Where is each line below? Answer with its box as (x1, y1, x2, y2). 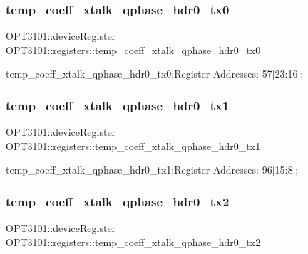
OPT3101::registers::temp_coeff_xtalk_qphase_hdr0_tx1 (6, 138, 261, 153)
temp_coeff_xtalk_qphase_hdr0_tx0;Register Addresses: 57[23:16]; (6, 66, 304, 81)
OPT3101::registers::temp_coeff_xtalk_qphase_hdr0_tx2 (6, 234, 261, 249)
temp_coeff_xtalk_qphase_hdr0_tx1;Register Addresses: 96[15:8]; (6, 162, 299, 177)
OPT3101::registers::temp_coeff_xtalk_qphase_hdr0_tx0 (6, 42, 261, 57)
